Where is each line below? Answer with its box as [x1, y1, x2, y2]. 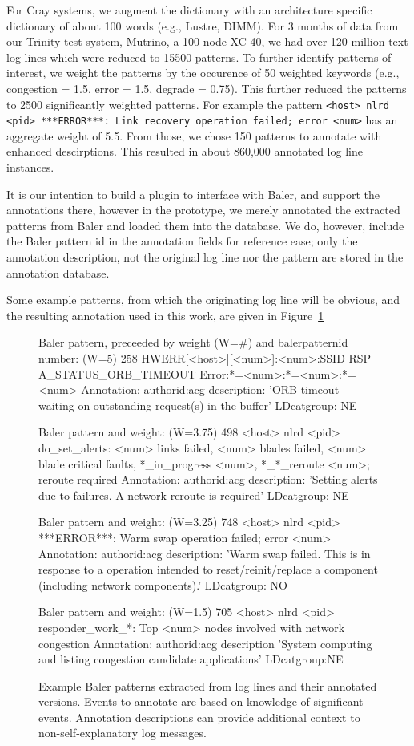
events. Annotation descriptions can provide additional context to [38, 708, 360, 725]
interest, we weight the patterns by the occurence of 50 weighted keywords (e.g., [6, 64, 400, 81]
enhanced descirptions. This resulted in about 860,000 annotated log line [6, 143, 363, 160]
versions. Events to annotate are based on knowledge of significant [38, 693, 364, 710]
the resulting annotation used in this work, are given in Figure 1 [6, 306, 324, 323]
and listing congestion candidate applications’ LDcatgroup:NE [38, 651, 344, 667]
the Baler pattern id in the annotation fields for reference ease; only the [6, 233, 358, 249]
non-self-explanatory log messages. [38, 724, 207, 741]
